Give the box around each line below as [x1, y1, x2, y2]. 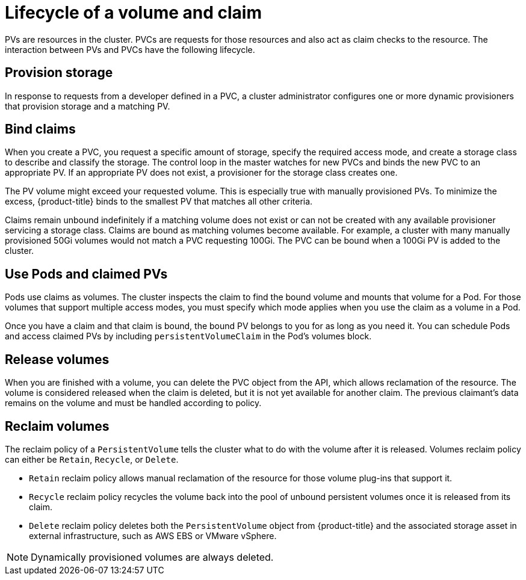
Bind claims [5, 122, 76, 137]
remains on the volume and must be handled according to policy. [5, 398, 262, 409]
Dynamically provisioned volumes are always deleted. [31, 551, 274, 563]
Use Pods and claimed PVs [5, 266, 168, 282]
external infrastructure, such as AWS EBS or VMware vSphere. [29, 530, 277, 541]
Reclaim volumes [5, 418, 110, 434]
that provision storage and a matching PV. [5, 100, 170, 111]
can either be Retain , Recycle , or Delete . [5, 454, 179, 464]
